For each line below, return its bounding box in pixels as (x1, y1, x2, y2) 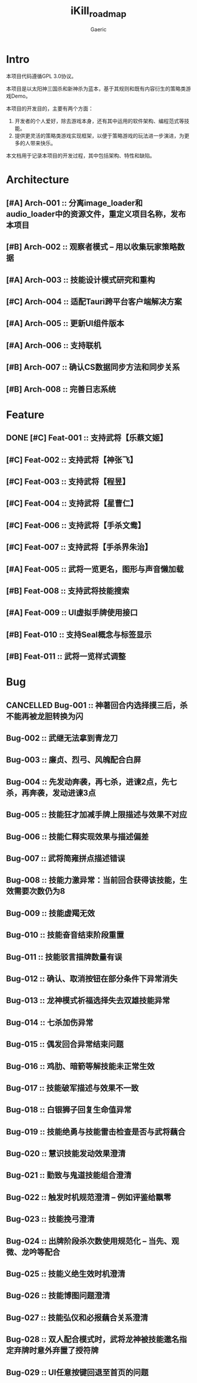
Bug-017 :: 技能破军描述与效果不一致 (6, 1083, 139, 1093)
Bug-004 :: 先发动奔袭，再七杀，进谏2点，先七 (6, 777, 177, 787)
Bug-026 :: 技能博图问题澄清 (6, 1291, 110, 1301)
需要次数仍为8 (13, 886, 66, 896)
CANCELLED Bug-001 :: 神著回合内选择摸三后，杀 (6, 700, 188, 710)
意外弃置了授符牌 (36, 1345, 98, 1355)
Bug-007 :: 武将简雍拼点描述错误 (6, 854, 125, 863)
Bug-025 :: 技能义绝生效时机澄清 (6, 1269, 125, 1279)
